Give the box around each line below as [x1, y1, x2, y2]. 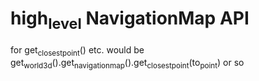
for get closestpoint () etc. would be [10, 43, 145, 58]
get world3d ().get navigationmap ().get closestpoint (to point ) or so [10, 57, 245, 71]
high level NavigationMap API [10, 7, 250, 33]
